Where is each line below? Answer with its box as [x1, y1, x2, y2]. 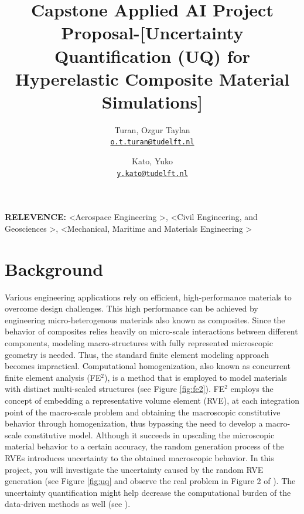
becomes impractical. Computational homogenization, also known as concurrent [5, 360, 291, 372]
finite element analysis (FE [5, 371, 101, 383]
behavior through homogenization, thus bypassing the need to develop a [5, 417, 263, 430]
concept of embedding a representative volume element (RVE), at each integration [5, 394, 299, 407]
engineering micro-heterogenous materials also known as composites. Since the [5, 313, 285, 326]
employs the [230, 383, 274, 395]
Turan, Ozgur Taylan [114, 123, 190, 136]
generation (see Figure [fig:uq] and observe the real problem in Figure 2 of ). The [5, 475, 296, 487]
